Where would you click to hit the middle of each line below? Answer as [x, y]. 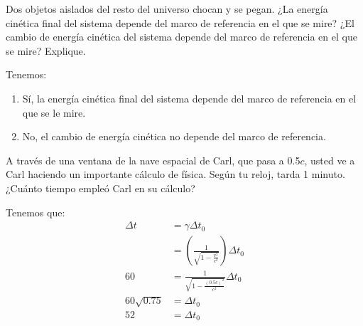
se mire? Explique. [46, 50]
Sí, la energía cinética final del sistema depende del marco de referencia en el [189, 98]
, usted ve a [330, 160]
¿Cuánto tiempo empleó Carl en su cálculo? [101, 188]
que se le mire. [54, 112]
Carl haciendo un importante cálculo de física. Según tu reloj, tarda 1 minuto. [175, 174]
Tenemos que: [36, 212]
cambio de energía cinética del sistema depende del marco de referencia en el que [181, 37]
